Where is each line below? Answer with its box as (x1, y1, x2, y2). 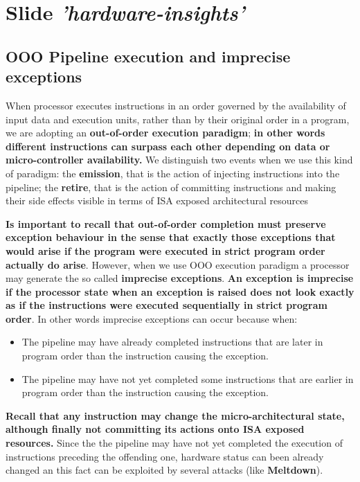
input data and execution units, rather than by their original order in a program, (6, 111, 350, 126)
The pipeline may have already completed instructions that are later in (21, 334, 323, 349)
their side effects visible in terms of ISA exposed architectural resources (6, 193, 309, 208)
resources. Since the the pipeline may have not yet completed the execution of (6, 436, 343, 450)
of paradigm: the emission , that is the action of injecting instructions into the (6, 166, 340, 180)
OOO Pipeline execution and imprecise (6, 45, 291, 66)
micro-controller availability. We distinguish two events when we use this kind (6, 152, 353, 167)
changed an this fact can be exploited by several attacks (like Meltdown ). (6, 463, 323, 477)
